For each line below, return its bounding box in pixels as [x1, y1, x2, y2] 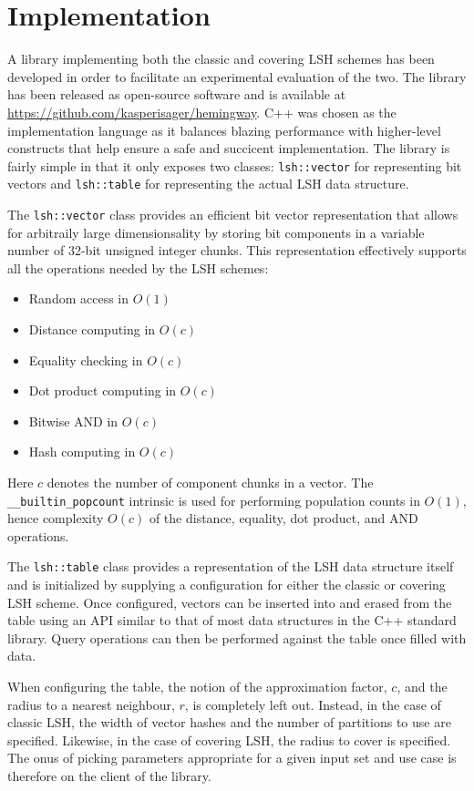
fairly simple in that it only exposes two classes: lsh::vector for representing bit [7, 156, 462, 175]
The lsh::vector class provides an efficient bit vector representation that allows [7, 205, 459, 223]
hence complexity [7, 508, 104, 528]
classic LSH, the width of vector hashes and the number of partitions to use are [7, 713, 451, 732]
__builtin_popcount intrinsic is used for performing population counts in [7, 490, 420, 509]
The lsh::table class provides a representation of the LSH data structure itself [7, 557, 454, 576]
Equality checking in [28, 350, 143, 369]
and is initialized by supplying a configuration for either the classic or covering [7, 575, 446, 594]
